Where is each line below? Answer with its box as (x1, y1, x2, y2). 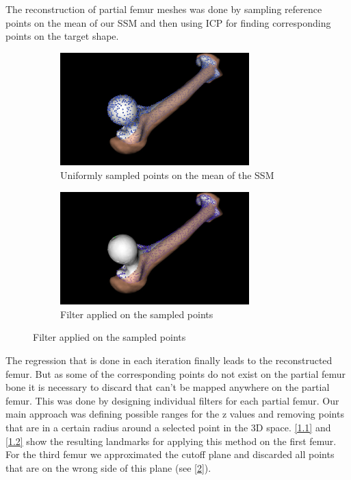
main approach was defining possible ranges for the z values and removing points (5, 407, 344, 421)
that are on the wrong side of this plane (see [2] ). (5, 460, 211, 475)
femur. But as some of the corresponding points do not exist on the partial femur (5, 366, 346, 381)
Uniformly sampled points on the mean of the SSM (60, 167, 274, 182)
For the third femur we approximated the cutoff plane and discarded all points (5, 447, 335, 461)
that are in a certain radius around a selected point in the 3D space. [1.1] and (5, 420, 331, 434)
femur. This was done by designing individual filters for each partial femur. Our (5, 393, 339, 407)
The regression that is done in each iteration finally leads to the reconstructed (5, 352, 333, 367)
